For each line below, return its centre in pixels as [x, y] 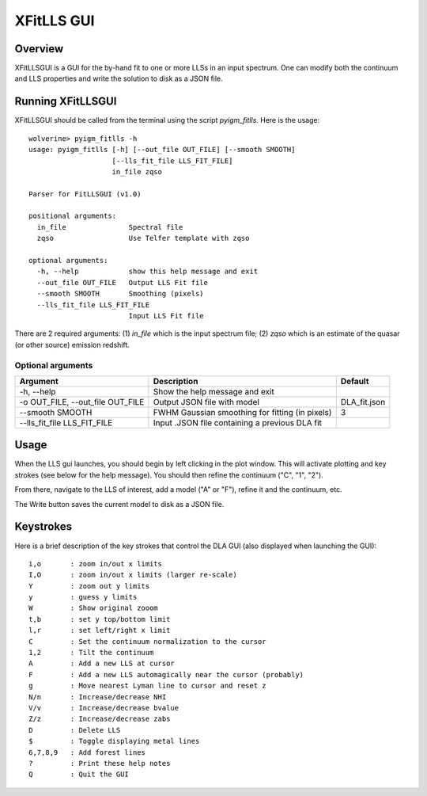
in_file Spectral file [110, 227]
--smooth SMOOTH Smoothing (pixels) [121, 294]
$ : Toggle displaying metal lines [114, 741]
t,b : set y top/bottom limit [100, 619]
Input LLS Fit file [166, 316]
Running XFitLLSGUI [66, 102]
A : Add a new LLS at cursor [102, 664]
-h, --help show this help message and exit [147, 272]
